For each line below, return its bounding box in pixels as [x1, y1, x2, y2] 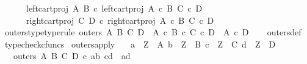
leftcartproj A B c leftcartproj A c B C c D [26, 2, 203, 14]
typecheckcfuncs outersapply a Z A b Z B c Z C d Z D [4, 37, 276, 50]
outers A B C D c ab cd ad [13, 49, 131, 62]
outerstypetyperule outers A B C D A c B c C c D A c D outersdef [4, 26, 302, 38]
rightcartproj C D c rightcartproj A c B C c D [26, 13, 214, 26]
